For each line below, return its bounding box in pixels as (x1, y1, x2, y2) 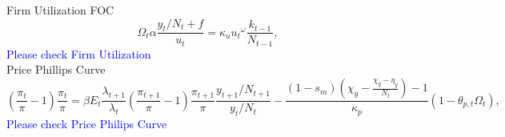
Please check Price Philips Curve (6, 115, 167, 131)
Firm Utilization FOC (6, 2, 114, 18)
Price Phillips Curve (6, 61, 106, 78)
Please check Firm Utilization (6, 45, 151, 62)
